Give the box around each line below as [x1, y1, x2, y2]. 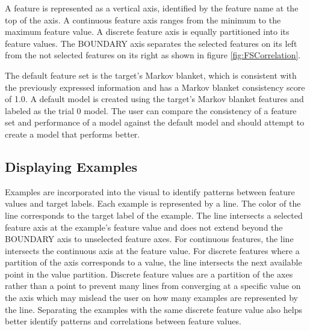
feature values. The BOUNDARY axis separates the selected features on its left [5, 37, 297, 49]
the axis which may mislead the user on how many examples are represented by [5, 291, 298, 304]
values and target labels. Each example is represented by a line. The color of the [5, 197, 301, 210]
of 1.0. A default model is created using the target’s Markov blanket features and [5, 93, 304, 105]
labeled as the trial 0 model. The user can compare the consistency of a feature [5, 104, 297, 117]
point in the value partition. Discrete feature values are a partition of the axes [5, 267, 293, 280]
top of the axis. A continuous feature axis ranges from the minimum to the [5, 13, 281, 26]
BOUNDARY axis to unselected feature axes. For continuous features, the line [5, 232, 294, 245]
